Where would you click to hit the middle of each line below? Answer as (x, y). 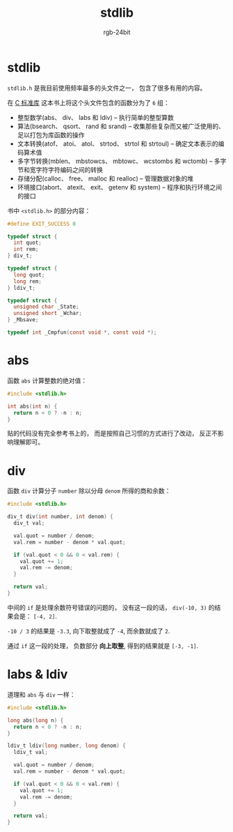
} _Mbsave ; (23, 320)
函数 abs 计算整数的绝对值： (47, 380)
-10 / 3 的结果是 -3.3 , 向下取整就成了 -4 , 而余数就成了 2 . (89, 631)
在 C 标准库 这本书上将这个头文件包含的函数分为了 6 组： (89, 102)
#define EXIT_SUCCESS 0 (42, 224)
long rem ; (27, 281)
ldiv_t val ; (31, 753)
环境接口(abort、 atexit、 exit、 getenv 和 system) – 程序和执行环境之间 (120, 187)
